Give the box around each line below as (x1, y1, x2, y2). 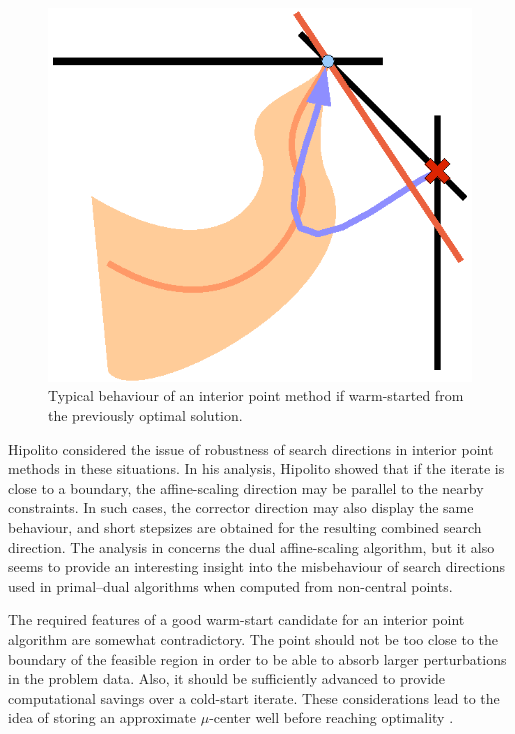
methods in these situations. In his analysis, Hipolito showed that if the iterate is (8, 458, 505, 479)
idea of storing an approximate (8, 707, 197, 728)
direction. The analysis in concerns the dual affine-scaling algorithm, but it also (8, 536, 495, 557)
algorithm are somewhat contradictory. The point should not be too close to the (8, 628, 498, 649)
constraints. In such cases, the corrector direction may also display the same (8, 497, 474, 518)
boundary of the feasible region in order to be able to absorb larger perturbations (8, 648, 507, 669)
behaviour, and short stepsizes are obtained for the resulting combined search (8, 516, 482, 537)
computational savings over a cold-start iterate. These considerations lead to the (8, 687, 500, 708)
